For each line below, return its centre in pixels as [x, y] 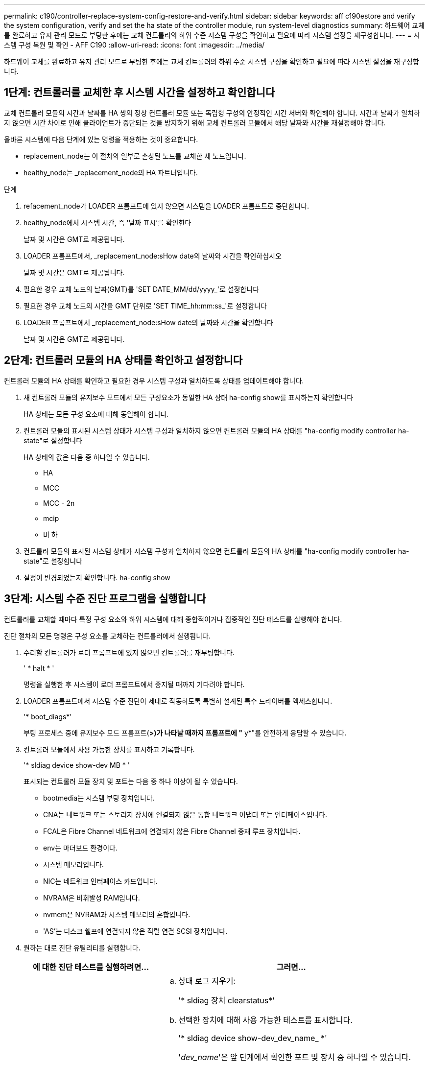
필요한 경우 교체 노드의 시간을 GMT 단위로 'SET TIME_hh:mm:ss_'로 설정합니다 [145, 306]
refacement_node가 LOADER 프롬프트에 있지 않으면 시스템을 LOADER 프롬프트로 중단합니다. [167, 206]
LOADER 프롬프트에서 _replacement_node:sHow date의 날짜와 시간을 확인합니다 [148, 322]
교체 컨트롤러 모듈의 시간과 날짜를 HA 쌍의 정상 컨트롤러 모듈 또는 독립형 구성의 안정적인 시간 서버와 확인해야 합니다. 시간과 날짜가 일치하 [212, 113]
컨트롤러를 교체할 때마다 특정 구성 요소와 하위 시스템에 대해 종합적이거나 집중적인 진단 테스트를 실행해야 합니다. [173, 619]
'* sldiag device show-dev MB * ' [77, 765]
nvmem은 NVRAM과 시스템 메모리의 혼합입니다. [117, 914]
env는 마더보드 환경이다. [80, 848]
